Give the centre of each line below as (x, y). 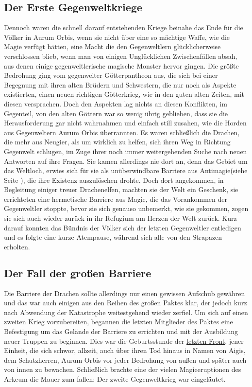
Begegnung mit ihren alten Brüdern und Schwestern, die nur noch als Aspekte (120, 84)
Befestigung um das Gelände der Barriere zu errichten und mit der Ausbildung (121, 331)
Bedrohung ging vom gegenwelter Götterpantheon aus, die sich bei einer (111, 75)
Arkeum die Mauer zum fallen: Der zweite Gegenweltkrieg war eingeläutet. (115, 379)
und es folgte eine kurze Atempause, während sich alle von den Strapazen (113, 237)
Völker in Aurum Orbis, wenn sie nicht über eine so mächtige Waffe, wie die (117, 37)
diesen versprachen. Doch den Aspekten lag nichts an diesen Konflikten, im (116, 103)
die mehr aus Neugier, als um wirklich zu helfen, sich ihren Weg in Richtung (117, 142)
